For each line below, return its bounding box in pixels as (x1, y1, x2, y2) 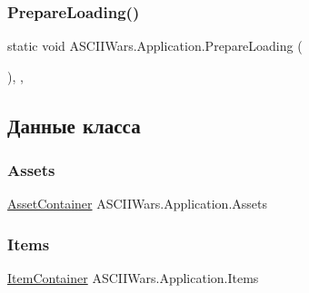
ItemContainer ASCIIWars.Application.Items (7, 269, 259, 288)
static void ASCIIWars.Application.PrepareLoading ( (7, 36, 303, 55)
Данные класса (7, 111, 141, 139)
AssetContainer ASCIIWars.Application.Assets (7, 194, 268, 213)
